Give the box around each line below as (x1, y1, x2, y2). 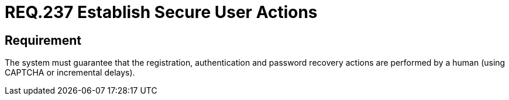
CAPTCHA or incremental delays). (5, 67, 135, 78)
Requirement (5, 33, 82, 48)
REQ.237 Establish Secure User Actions (5, 2, 318, 22)
